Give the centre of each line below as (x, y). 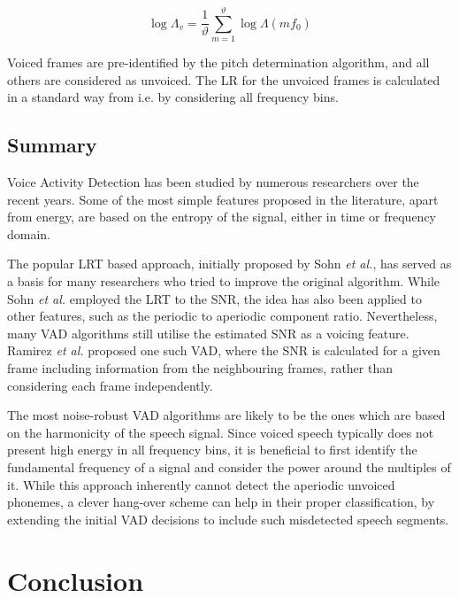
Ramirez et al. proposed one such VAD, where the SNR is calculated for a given (224, 350)
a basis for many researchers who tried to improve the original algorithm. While (224, 281)
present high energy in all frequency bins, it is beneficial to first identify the (212, 450)
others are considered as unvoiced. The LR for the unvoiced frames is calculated (224, 79)
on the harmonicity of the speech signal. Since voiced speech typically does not (221, 432)
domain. (29, 233)
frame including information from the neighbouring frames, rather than (200, 368)
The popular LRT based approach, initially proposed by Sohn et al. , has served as (229, 264)
